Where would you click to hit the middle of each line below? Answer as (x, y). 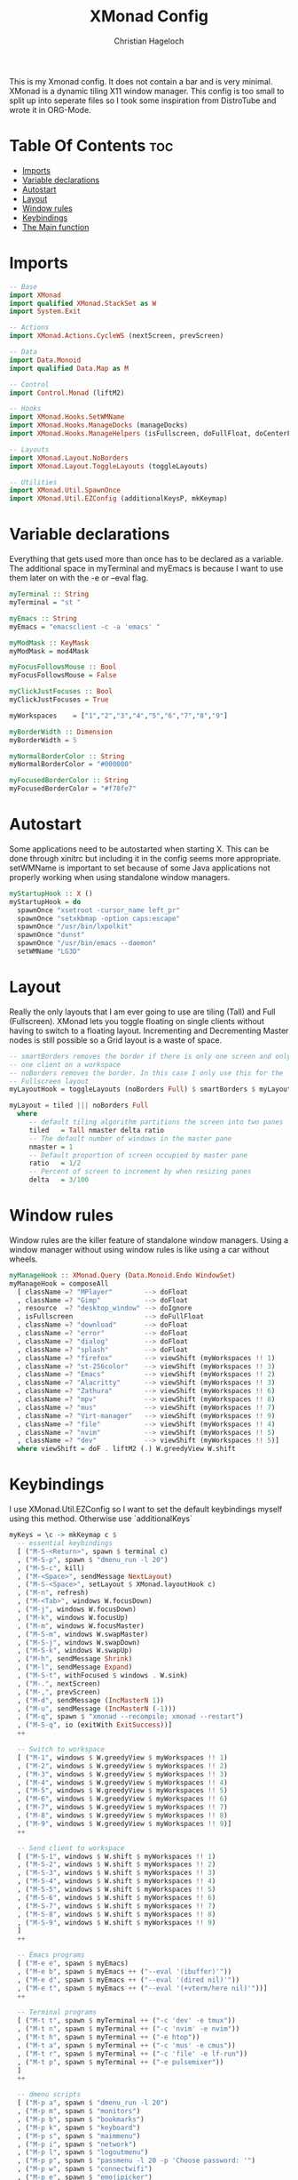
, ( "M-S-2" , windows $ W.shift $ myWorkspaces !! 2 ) (117, 1864)
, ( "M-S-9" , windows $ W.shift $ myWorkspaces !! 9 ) (117, 1922)
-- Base (24, 286)
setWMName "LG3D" (49, 952)
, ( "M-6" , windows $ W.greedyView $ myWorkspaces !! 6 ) (122, 1799)
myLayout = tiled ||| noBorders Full (79, 1106)
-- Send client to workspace (71, 1848)
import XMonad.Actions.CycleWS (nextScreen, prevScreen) (117, 336)
